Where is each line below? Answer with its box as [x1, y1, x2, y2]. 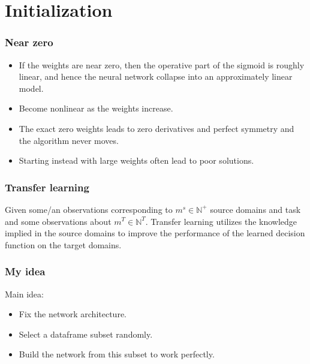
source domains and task [210, 203, 301, 215]
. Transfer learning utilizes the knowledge [145, 215, 297, 227]
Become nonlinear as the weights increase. [19, 102, 173, 115]
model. [19, 82, 44, 94]
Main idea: [5, 287, 44, 300]
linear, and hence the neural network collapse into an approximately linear [19, 70, 293, 83]
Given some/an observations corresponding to [5, 203, 173, 215]
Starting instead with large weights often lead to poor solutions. [19, 154, 254, 167]
